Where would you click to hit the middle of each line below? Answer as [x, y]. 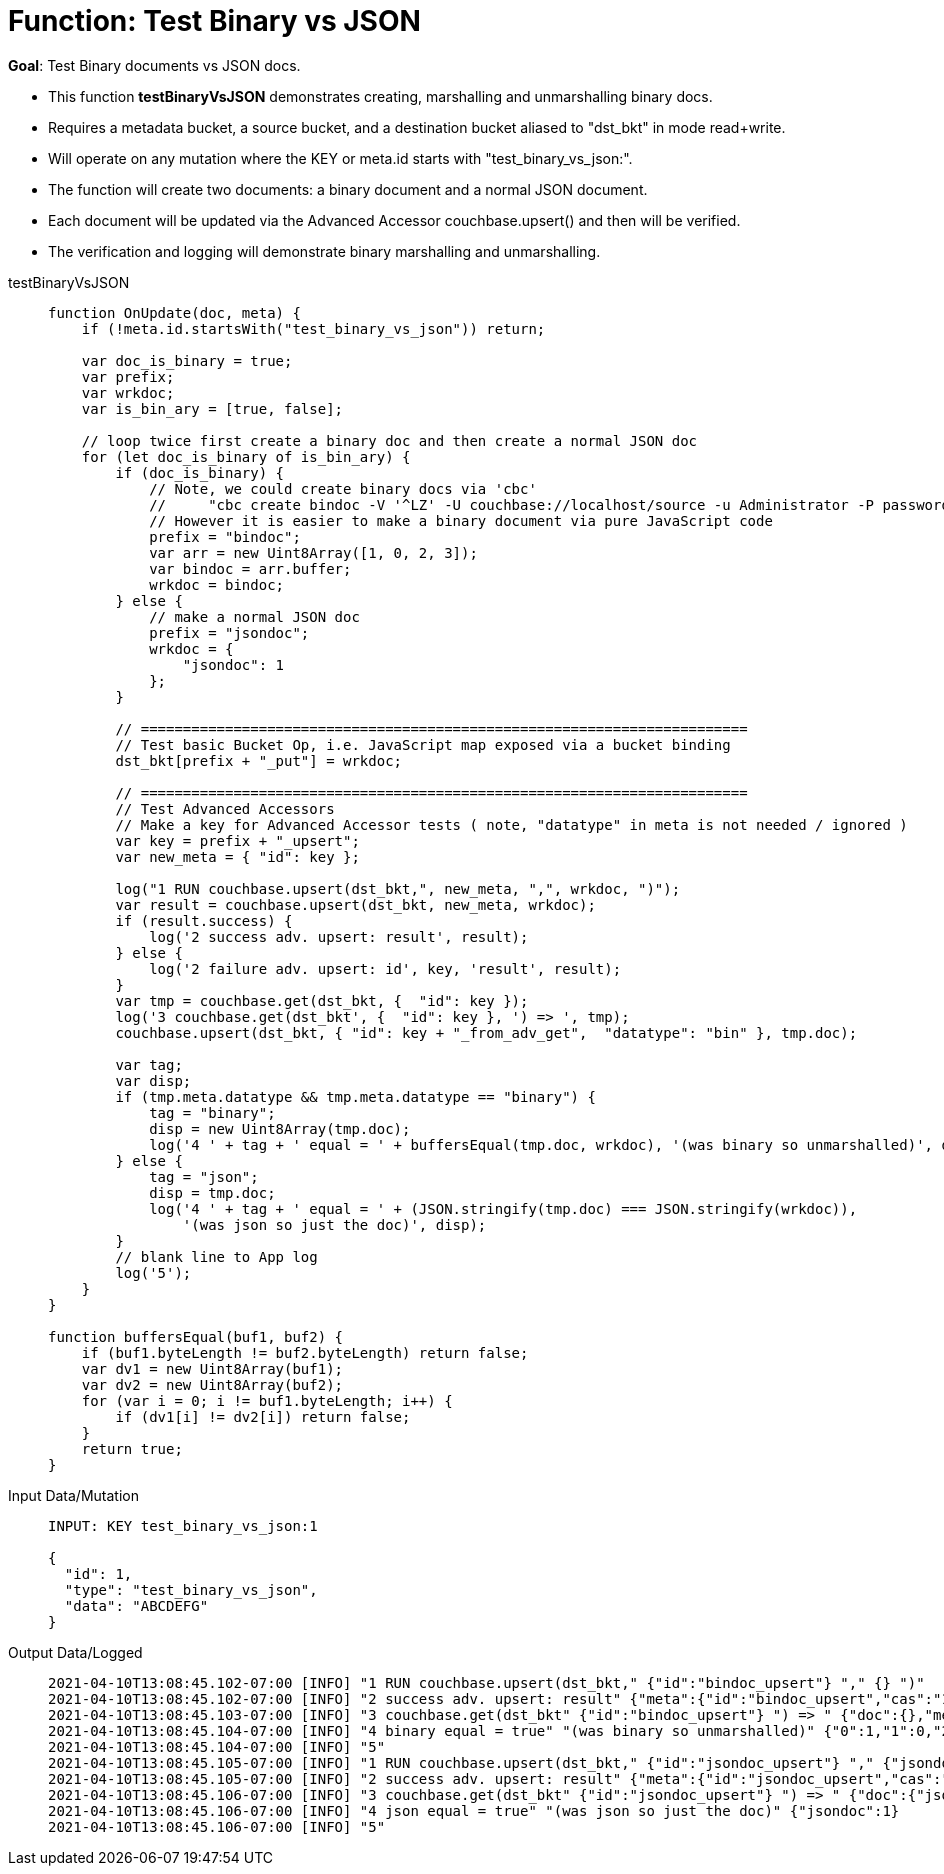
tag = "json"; [204, 1176]
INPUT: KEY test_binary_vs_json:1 [183, 1525]
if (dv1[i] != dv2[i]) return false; [263, 1416]
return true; [132, 1448]
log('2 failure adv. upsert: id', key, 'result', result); [385, 968]
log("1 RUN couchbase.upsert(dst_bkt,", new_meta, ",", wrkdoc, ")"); [398, 888]
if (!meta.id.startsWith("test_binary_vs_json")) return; [313, 328]
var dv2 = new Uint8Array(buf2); [212, 1384]
